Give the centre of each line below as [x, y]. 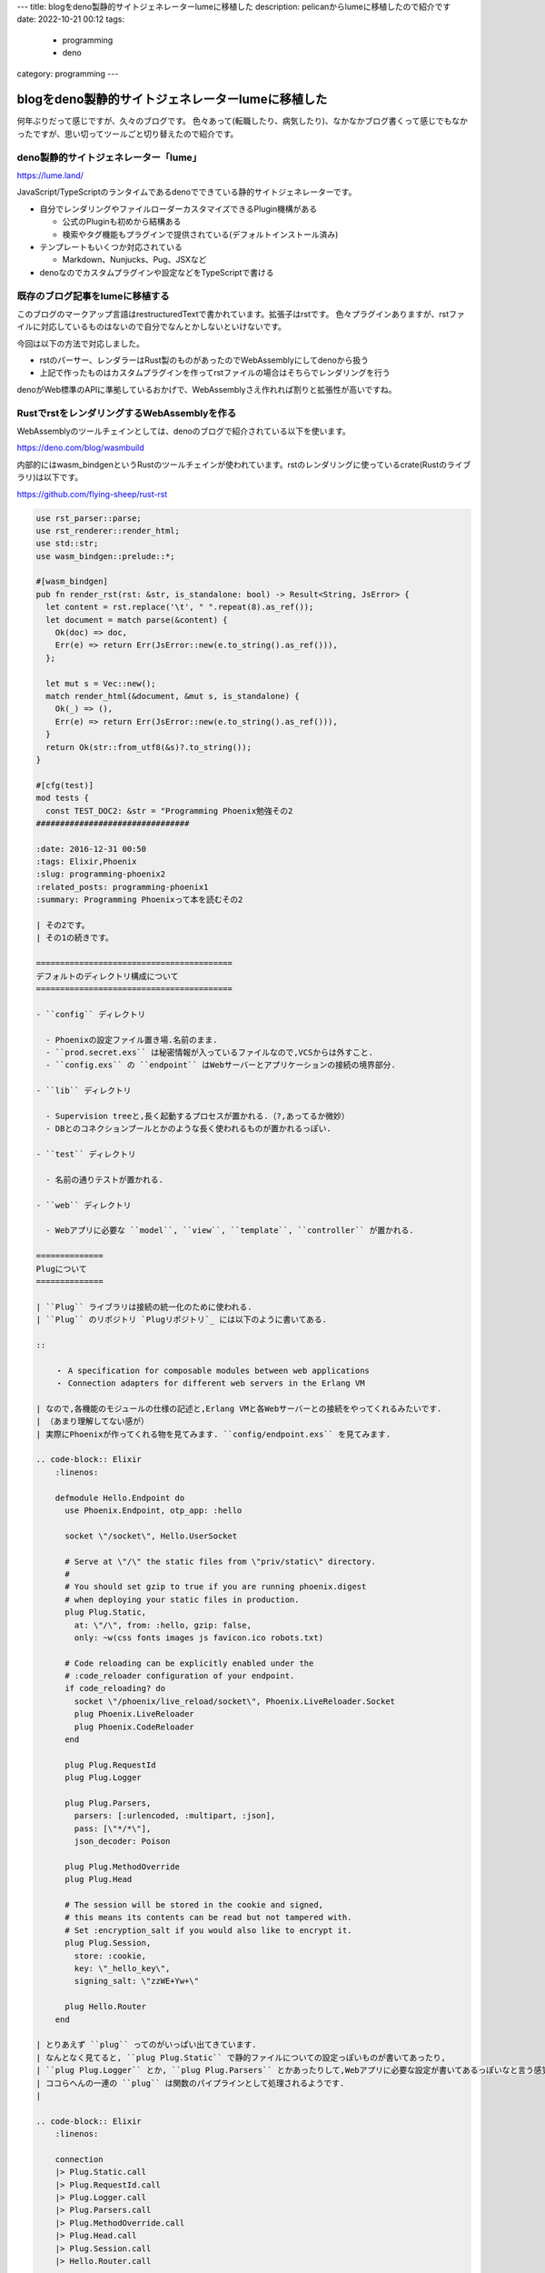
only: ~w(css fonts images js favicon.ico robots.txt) [199, 1637]
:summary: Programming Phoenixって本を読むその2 [139, 900]
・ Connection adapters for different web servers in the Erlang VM [210, 1383]
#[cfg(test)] [65, 785]
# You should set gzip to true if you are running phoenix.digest [216, 1587]
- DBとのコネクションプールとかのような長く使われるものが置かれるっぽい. [188, 1129]
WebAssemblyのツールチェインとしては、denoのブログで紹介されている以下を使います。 [183, 431]
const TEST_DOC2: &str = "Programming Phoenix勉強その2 [169, 811]
